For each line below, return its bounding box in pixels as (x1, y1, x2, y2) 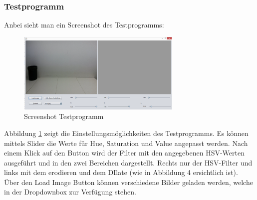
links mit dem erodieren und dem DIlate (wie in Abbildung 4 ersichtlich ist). (4, 167, 238, 177)
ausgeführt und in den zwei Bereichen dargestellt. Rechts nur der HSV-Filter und (4, 157, 253, 167)
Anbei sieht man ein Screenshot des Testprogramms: (4, 19, 164, 30)
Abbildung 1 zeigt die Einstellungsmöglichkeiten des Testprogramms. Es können (4, 127, 249, 138)
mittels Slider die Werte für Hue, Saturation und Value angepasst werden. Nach (4, 137, 248, 148)
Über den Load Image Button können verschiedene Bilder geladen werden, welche (4, 176, 253, 187)
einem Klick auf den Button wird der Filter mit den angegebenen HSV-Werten (4, 147, 245, 158)
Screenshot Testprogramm (24, 111, 104, 121)
